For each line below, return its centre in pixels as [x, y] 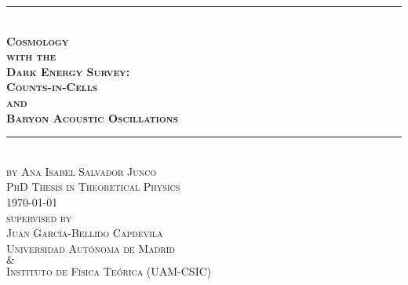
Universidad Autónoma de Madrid [91, 248]
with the [31, 56]
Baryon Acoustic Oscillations [93, 117]
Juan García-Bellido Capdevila [85, 233]
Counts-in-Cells [52, 87]
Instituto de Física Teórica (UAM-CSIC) [109, 271]
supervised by [39, 217]
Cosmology [38, 40]
